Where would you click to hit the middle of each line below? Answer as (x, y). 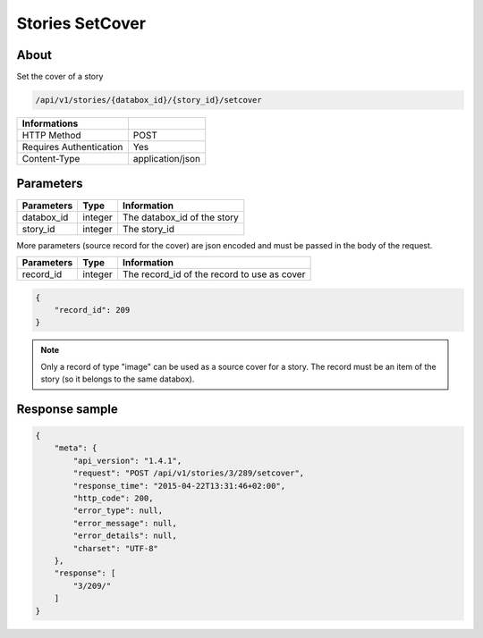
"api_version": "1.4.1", (127, 461)
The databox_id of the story (180, 217)
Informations (50, 123)
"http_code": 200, (113, 499)
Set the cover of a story (60, 77)
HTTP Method (51, 136)
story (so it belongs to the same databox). (118, 379)
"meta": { (76, 448)
